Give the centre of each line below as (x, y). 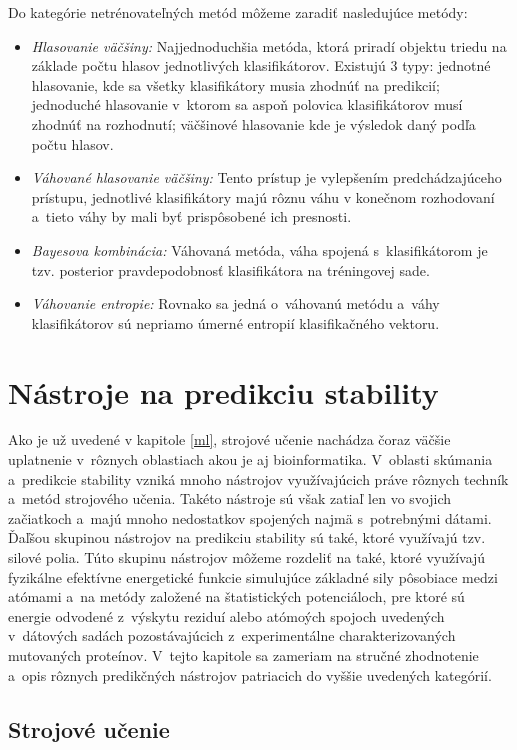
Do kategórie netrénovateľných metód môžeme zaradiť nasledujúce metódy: (238, 12)
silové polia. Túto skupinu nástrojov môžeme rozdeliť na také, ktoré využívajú (247, 557)
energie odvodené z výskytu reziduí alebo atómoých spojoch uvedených (226, 615)
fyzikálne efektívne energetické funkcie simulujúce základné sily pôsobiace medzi (253, 576)
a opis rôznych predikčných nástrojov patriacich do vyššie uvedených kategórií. (250, 674)
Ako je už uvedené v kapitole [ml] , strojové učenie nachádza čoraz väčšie (229, 439)
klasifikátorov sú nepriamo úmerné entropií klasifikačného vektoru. (235, 322)
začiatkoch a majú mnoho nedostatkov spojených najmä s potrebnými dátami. (250, 517)
